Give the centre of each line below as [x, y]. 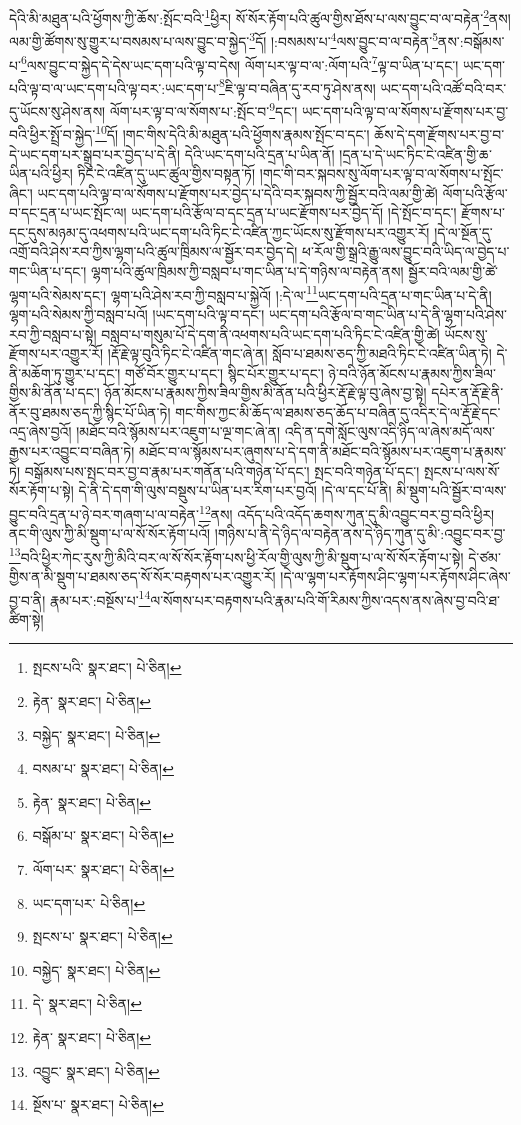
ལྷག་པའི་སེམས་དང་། [58, 294]
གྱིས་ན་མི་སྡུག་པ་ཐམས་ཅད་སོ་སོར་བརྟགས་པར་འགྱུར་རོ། [142, 575]
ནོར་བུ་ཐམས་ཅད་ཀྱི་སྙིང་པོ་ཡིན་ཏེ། [90, 411]
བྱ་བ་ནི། [27, 599]
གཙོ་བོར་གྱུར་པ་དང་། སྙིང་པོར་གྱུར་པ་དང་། [224, 372]
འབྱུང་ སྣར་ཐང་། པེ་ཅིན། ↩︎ [96, 1070]
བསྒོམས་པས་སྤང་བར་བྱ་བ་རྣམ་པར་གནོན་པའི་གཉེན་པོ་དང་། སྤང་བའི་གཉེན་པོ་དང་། [222, 470]
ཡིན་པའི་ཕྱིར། [41, 173]
